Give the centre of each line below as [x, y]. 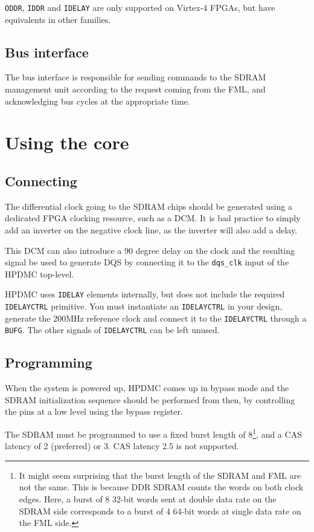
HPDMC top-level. [40, 274]
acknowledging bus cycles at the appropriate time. [98, 101]
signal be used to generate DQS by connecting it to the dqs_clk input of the [147, 262]
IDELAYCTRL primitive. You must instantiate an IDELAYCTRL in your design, [144, 306]
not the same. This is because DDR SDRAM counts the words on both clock [161, 487]
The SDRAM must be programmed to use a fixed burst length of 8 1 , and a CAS [153, 433]
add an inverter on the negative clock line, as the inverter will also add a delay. [151, 230]
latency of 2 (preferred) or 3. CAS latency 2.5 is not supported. [122, 446]
